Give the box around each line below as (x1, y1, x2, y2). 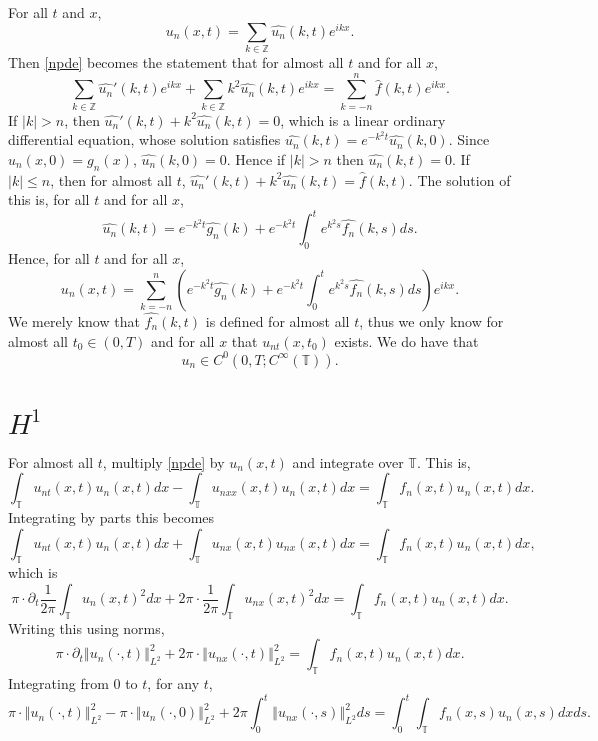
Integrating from (8, 673, 109, 694)
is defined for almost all (205, 311, 350, 331)
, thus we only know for (359, 311, 504, 331)
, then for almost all (50, 169, 172, 190)
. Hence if (226, 148, 286, 169)
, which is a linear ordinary (280, 109, 446, 130)
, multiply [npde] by (102, 451, 225, 472)
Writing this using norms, (8, 617, 165, 638)
